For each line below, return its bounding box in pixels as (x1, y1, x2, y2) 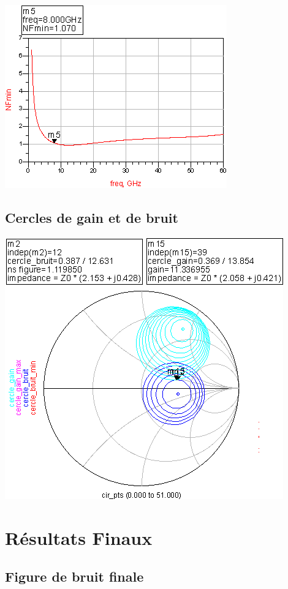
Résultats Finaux (5, 525, 153, 550)
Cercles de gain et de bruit (5, 208, 178, 227)
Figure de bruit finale (5, 567, 144, 586)
